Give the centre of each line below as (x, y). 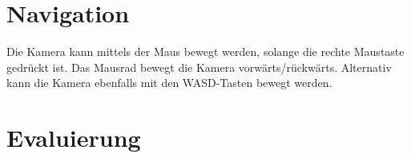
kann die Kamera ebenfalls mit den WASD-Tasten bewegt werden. (169, 83)
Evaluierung (74, 138)
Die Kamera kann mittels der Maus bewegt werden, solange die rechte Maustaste (205, 51)
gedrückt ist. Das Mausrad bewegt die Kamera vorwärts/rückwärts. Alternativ (199, 67)
